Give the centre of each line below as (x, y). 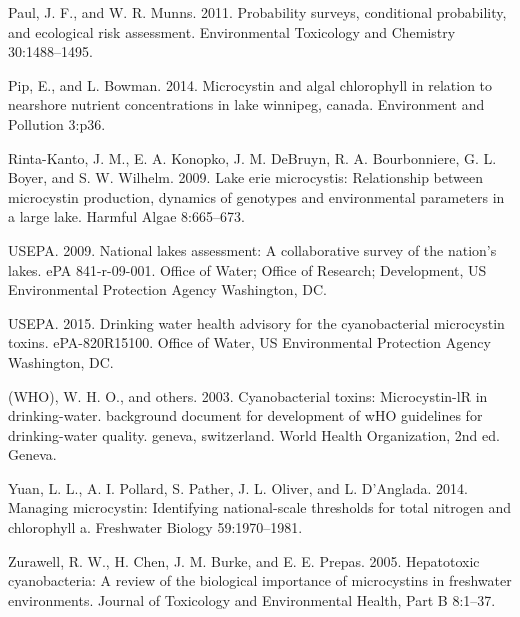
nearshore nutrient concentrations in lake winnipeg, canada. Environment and (246, 104)
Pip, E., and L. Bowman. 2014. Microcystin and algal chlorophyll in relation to (250, 84)
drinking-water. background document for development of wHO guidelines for (245, 415)
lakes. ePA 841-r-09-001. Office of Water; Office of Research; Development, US (247, 269)
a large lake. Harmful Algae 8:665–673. (126, 216)
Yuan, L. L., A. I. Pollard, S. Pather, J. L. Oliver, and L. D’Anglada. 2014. (238, 487)
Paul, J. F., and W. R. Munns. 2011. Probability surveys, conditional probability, (257, 12)
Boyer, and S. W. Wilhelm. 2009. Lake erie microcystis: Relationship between (245, 177)
